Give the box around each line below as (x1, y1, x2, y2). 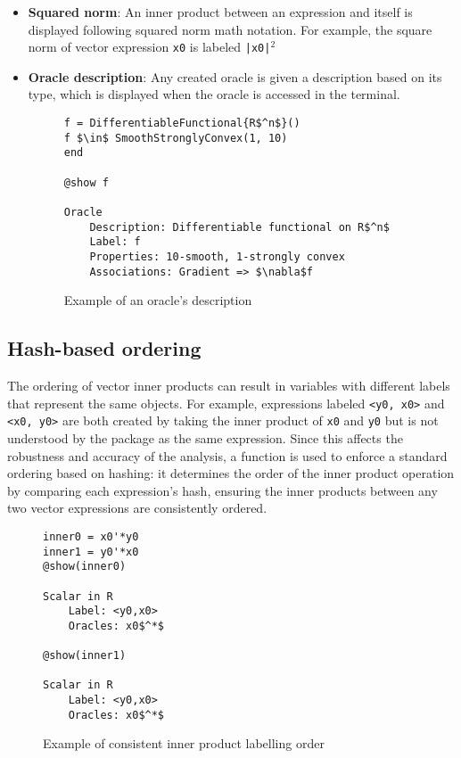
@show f (63, 176, 109, 189)
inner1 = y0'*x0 (43, 545, 139, 558)
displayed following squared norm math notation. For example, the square (28, 20, 432, 38)
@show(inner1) (43, 649, 127, 663)
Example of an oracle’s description (63, 291, 252, 309)
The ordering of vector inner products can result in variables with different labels (7, 376, 450, 395)
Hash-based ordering (7, 334, 202, 362)
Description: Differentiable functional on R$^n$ (89, 220, 390, 234)
